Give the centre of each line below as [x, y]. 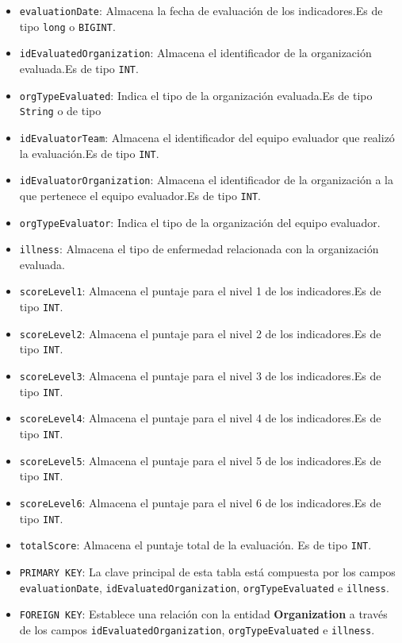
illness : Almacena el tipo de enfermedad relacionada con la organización [199, 249]
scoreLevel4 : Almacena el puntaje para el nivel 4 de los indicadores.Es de [200, 418]
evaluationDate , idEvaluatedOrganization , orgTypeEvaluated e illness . [204, 587]
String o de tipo [60, 111]
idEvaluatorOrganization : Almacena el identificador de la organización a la [206, 180]
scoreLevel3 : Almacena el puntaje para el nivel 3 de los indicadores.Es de [200, 376]
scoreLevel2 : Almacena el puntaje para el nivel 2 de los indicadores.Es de [200, 333]
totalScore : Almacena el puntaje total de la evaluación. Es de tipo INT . [195, 545]
